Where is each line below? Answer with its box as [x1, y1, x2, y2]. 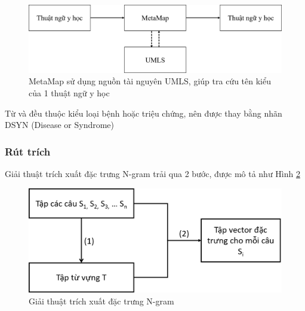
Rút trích [5, 144, 51, 158]
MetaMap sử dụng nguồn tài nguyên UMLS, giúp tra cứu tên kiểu [29, 75, 271, 87]
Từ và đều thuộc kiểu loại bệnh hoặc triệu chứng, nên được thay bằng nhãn [5, 106, 282, 119]
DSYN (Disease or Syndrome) [5, 118, 115, 131]
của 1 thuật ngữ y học [29, 87, 110, 99]
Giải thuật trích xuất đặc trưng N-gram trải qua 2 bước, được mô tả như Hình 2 [5, 167, 300, 180]
